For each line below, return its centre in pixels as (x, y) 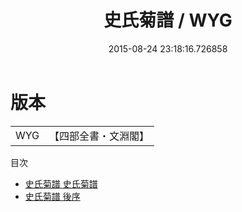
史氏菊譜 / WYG (168, 20)
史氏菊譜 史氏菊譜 (61, 183)
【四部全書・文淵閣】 (99, 136)
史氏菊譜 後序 (52, 196)
